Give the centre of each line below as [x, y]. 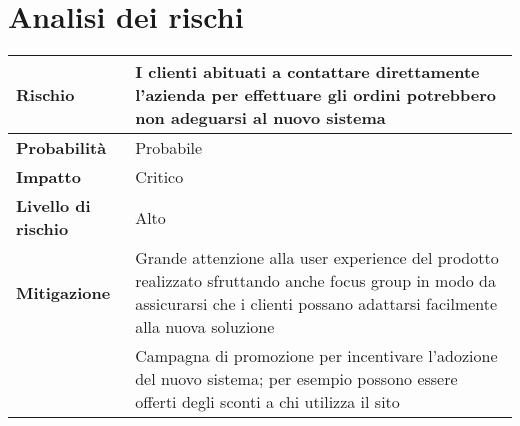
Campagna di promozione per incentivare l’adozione [316, 356]
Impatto [48, 177]
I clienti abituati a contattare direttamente [307, 72]
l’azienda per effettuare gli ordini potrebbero [316, 95]
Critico [159, 177]
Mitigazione [63, 292]
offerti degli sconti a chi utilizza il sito [267, 402]
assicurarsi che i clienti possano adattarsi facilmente [316, 304]
